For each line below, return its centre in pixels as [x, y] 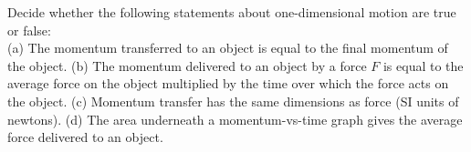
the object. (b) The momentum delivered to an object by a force [187, 65]
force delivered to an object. [85, 137]
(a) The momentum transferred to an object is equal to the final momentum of [228, 48]
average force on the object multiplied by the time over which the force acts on [228, 83]
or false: [29, 30]
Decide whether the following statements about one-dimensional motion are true [232, 12]
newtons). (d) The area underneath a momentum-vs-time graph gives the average [235, 119]
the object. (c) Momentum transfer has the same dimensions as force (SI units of [233, 101]
